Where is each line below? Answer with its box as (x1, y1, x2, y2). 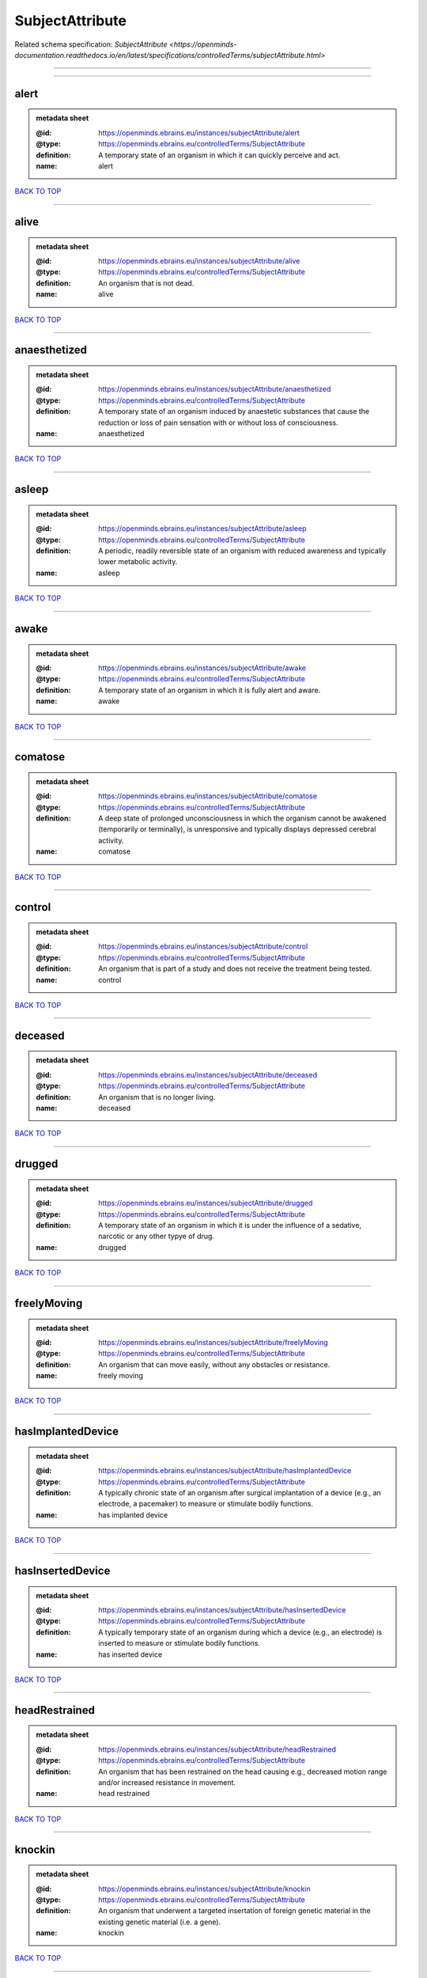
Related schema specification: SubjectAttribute (14, 40, 168, 49)
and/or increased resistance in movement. (98, 1777, 236, 1787)
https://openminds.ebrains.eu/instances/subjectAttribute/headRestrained (98, 1745, 336, 1754)
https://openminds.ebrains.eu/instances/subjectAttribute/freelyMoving (98, 1337, 328, 1347)
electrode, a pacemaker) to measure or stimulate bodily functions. (98, 1499, 314, 1509)
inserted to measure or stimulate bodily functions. (98, 1639, 261, 1648)
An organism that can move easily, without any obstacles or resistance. (98, 1359, 331, 1369)
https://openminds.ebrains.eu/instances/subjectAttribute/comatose (98, 791, 318, 801)
